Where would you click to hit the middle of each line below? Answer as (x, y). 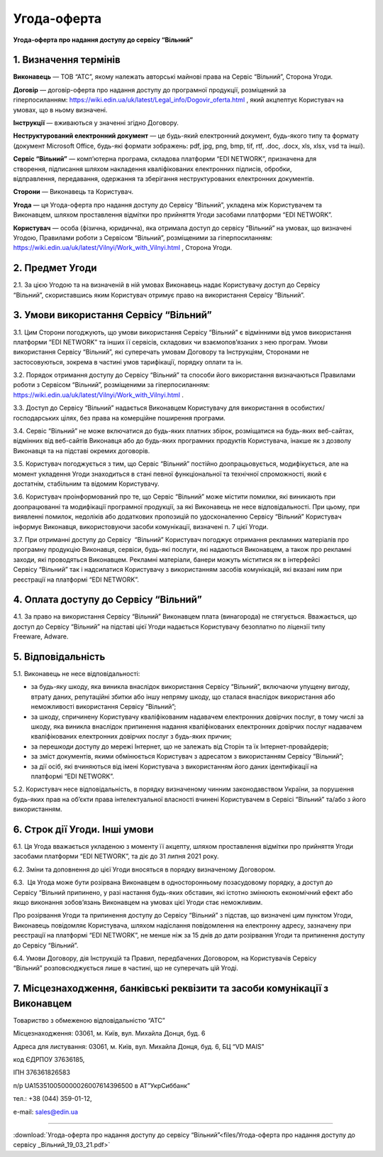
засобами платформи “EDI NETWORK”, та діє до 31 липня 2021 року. (116, 857)
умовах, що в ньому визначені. (60, 109)
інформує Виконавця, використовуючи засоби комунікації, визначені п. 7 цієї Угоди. (141, 526)
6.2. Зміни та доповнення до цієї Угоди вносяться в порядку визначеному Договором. (144, 869)
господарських (36, 418)
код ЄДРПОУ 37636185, (49, 1060)
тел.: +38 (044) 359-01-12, (52, 1099)
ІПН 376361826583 (42, 1072)
